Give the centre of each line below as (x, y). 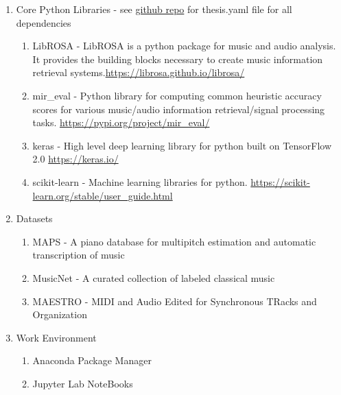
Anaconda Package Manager (92, 360)
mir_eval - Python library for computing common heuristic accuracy (177, 95)
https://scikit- (280, 181)
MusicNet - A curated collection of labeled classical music (154, 277)
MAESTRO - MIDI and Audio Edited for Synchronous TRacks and (175, 301)
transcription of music (79, 255)
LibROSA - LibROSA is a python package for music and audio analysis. (184, 46)
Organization (60, 314)
